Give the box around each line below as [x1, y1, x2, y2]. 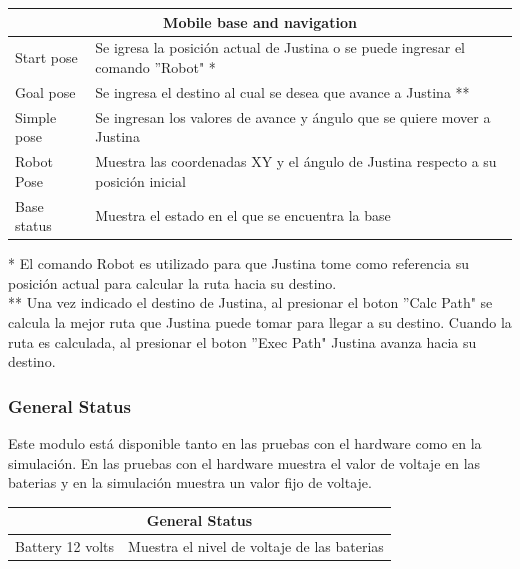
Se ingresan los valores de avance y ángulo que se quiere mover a [95, 106, 491, 127]
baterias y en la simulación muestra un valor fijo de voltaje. [8, 472, 372, 493]
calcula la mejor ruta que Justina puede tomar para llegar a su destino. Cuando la [8, 311, 512, 332]
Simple [15, 106, 57, 127]
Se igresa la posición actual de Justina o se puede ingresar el [95, 37, 466, 58]
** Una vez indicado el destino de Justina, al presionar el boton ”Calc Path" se [8, 292, 493, 313]
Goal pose [15, 81, 76, 102]
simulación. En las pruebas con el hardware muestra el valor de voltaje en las [8, 452, 481, 473]
